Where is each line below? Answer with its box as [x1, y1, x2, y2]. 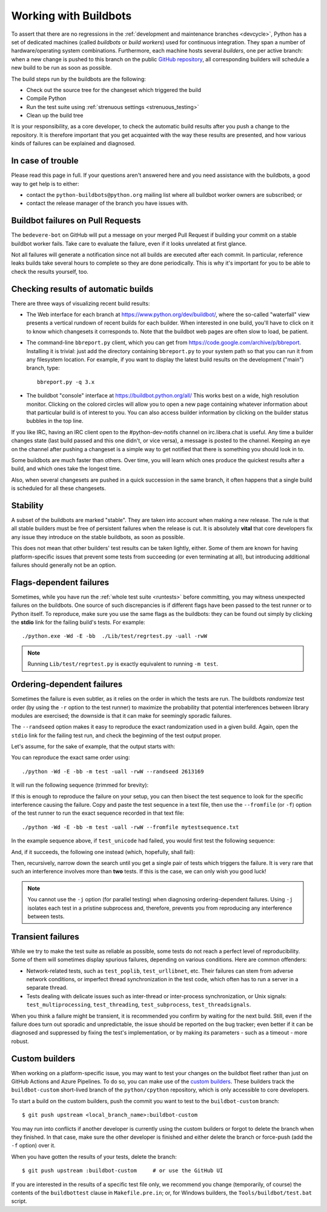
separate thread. [26, 984, 68, 992]
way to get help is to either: [11, 180, 79, 187]
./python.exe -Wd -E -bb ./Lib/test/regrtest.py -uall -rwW [22, 633, 207, 640]
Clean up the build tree [26, 112, 84, 119]
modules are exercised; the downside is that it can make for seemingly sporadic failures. [11, 712, 232, 719]
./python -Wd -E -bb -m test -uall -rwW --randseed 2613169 [22, 768, 204, 775]
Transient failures [11, 932, 79, 942]
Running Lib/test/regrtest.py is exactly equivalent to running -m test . [27, 660, 218, 667]
